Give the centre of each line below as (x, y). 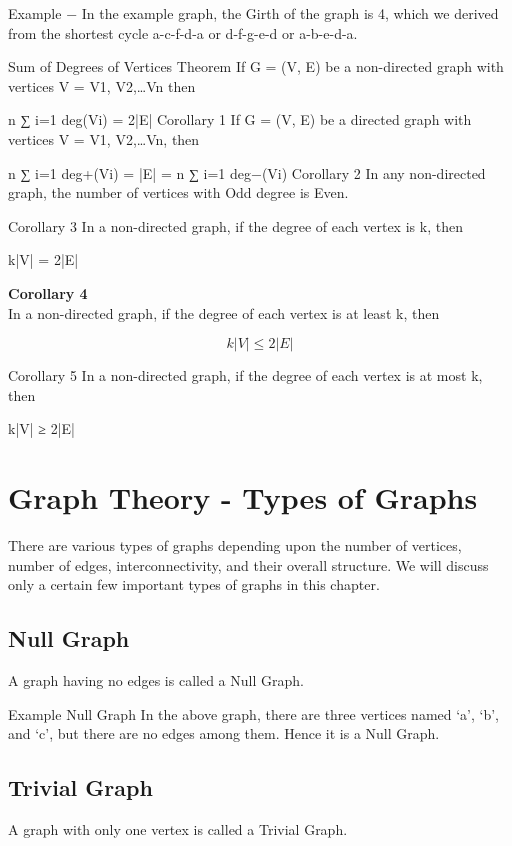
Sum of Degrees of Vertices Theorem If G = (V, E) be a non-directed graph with (256, 66)
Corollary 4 (48, 292)
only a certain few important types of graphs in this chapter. (194, 584)
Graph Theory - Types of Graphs (243, 497)
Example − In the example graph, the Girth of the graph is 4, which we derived (253, 13)
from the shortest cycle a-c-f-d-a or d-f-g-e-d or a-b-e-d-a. (183, 32)
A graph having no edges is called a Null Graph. (156, 680)
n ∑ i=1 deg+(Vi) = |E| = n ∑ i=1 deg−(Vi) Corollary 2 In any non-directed (247, 172)
